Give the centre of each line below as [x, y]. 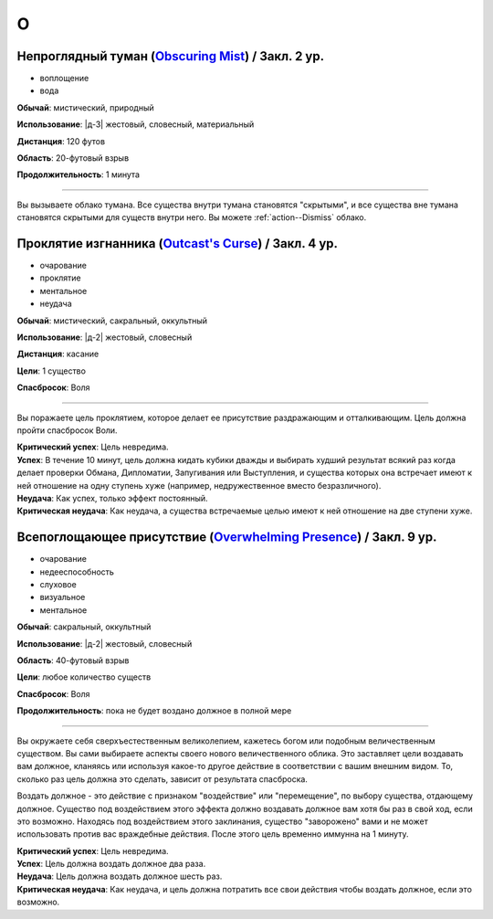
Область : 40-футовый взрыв [73, 660]
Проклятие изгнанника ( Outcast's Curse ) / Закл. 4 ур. [177, 243]
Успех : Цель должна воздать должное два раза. [111, 864]
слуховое [58, 585]
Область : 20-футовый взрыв [73, 158]
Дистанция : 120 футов [61, 141]
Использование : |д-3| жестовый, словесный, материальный [136, 124]
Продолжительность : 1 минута [79, 174]
